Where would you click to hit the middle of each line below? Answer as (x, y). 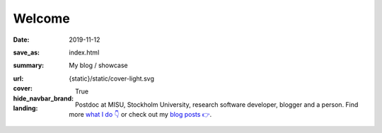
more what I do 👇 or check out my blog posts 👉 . (140, 114)
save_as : (27, 52)
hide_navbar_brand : (44, 98)
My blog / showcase (98, 65)
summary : (29, 65)
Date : (21, 40)
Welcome (41, 18)
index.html (84, 52)
